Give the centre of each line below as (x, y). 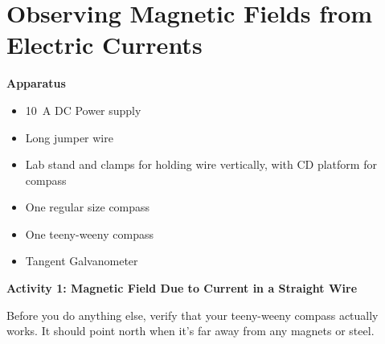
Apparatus (36, 83)
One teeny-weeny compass (89, 233)
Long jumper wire (69, 137)
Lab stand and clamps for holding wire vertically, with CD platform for (201, 164)
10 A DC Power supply (83, 110)
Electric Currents (104, 45)
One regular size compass (88, 207)
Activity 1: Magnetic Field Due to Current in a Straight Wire (182, 288)
